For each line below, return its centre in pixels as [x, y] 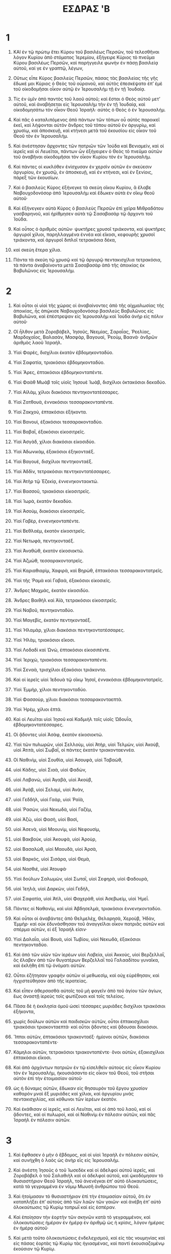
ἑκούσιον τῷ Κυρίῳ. [34, 1248]
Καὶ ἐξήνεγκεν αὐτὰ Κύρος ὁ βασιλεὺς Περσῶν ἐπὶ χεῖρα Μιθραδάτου [88, 208]
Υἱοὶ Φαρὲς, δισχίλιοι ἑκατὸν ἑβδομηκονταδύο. [63, 352]
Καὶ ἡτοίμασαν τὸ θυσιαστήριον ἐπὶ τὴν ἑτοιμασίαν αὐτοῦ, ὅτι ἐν [82, 1196]
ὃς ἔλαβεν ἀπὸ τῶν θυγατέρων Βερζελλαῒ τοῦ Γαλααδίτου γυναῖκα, [86, 960]
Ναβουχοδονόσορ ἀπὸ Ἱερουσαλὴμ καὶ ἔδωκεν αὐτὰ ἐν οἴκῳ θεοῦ [84, 193]
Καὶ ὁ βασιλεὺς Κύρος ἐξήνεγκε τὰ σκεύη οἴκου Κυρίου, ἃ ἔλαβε [82, 187]
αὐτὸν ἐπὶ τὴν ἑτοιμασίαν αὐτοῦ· [48, 1078]
